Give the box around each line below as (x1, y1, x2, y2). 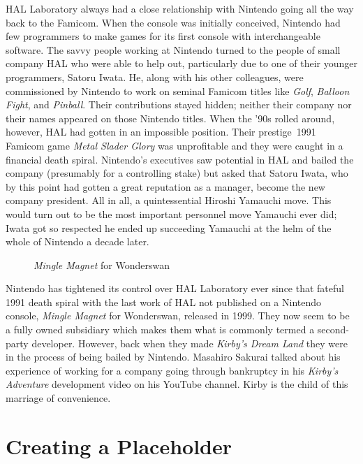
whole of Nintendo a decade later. (6, 234, 149, 249)
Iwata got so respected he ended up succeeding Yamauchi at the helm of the (6, 220, 332, 235)
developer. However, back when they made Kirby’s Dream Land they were (31, 335, 348, 350)
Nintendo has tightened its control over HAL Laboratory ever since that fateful (6, 281, 344, 296)
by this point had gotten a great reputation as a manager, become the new (6, 179, 325, 194)
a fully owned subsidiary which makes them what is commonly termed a (6, 322, 315, 337)
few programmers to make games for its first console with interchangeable (6, 29, 320, 43)
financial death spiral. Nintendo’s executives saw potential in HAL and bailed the (6, 152, 354, 166)
